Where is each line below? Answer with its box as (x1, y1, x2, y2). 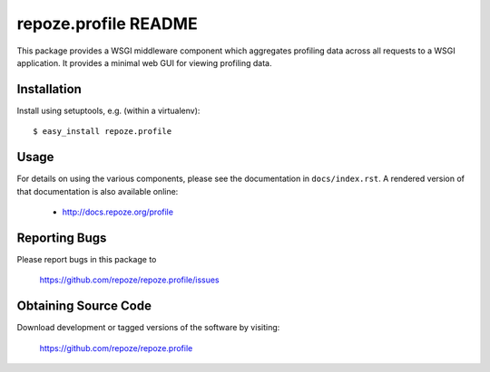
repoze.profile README (16, 14, 199, 33)
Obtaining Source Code (16, 299, 152, 314)
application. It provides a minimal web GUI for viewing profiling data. (16, 57, 272, 68)
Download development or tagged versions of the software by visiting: (16, 322, 280, 333)
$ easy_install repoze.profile (33, 127, 172, 137)
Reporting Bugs (16, 230, 107, 245)
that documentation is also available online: (16, 186, 179, 196)
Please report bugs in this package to (16, 253, 157, 264)
